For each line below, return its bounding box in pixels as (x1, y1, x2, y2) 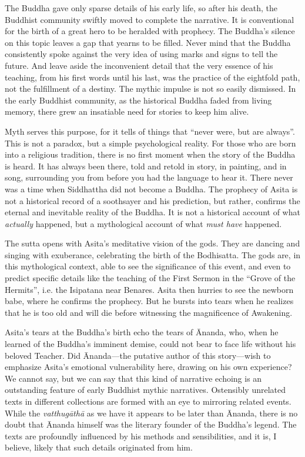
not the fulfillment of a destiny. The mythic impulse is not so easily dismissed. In (5, 82, 296, 95)
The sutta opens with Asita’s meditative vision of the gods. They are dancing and (5, 237, 300, 249)
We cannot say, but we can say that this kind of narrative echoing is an (5, 372, 262, 384)
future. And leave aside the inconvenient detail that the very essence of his (5, 59, 273, 71)
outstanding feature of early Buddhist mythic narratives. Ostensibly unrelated (5, 383, 286, 396)
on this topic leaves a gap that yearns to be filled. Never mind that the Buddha (5, 36, 291, 48)
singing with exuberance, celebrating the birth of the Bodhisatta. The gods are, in (5, 248, 301, 261)
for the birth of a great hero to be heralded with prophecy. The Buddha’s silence (5, 25, 295, 37)
